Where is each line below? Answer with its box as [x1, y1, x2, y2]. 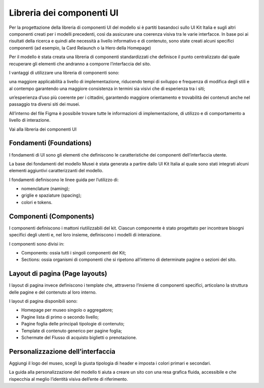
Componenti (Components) [9, 212, 95, 220]
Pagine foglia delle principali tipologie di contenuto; [21, 321, 125, 327]
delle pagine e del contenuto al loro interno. [9, 289, 97, 295]
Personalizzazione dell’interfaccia [9, 347, 116, 356]
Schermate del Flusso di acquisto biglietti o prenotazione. [21, 334, 137, 340]
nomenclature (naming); [21, 186, 70, 192]
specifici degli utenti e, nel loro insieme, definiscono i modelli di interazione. [9, 232, 162, 238]
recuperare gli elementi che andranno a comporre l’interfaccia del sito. [9, 61, 151, 67]
